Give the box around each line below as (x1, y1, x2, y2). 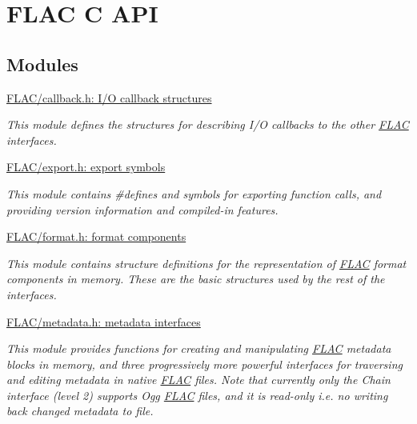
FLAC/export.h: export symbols (6, 158, 166, 175)
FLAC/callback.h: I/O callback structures (6, 89, 212, 106)
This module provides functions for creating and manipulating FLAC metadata (6, 340, 391, 357)
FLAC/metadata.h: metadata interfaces (6, 313, 201, 330)
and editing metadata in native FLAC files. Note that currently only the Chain (6, 371, 391, 388)
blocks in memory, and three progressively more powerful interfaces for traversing (6, 355, 403, 372)
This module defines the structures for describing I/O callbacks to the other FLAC (6, 116, 409, 133)
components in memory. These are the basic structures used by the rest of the (6, 270, 385, 287)
